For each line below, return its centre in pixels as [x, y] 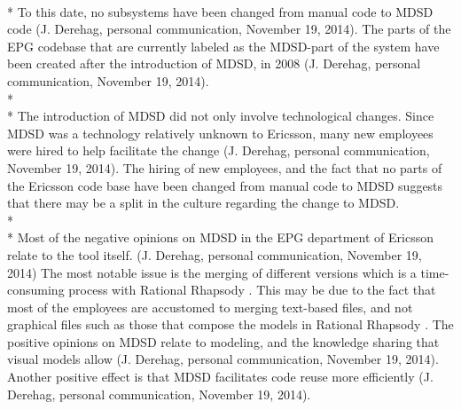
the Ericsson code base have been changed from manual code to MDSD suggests [225, 185]
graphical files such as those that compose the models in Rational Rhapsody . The [230, 324]
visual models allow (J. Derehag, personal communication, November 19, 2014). [223, 359]
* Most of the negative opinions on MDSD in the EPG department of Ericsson [220, 237]
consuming [36, 290]
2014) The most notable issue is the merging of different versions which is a [212, 272]
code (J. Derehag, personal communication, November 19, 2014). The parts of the [229, 29]
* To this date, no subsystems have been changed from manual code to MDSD [220, 11]
